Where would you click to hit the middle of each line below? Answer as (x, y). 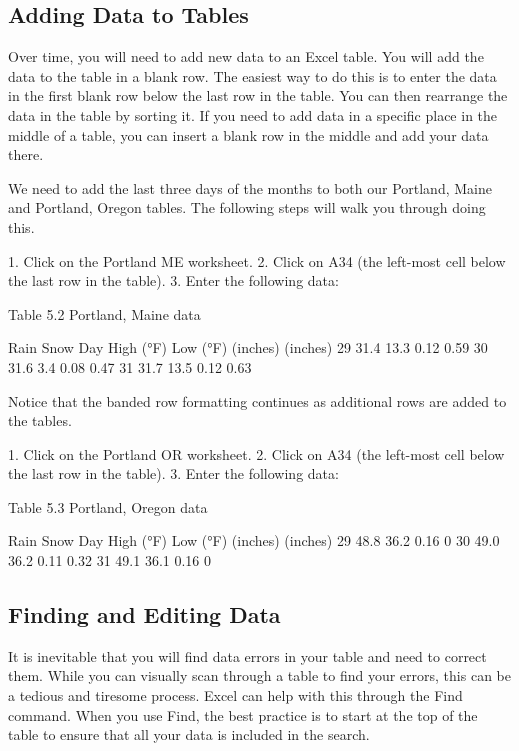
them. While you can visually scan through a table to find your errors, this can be (259, 675)
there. (26, 154)
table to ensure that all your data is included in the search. (189, 734)
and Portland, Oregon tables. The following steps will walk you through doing (247, 207)
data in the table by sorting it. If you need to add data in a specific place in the (253, 114)
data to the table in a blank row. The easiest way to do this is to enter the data (252, 75)
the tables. (40, 420)
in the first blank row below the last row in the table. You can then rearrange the (258, 95)
